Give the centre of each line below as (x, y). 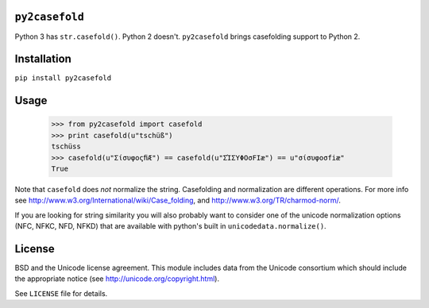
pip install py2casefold (63, 78)
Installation (43, 59)
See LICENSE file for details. (61, 293)
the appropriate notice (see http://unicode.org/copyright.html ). (117, 279)
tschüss (66, 146)
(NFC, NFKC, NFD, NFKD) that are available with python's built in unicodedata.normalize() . (170, 226)
